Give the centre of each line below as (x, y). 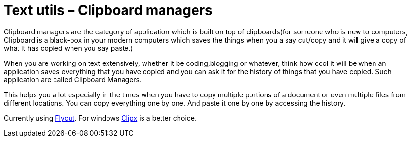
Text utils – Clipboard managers (108, 10)
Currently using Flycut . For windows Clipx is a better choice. (100, 118)
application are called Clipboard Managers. (73, 79)
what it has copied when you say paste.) (69, 48)
